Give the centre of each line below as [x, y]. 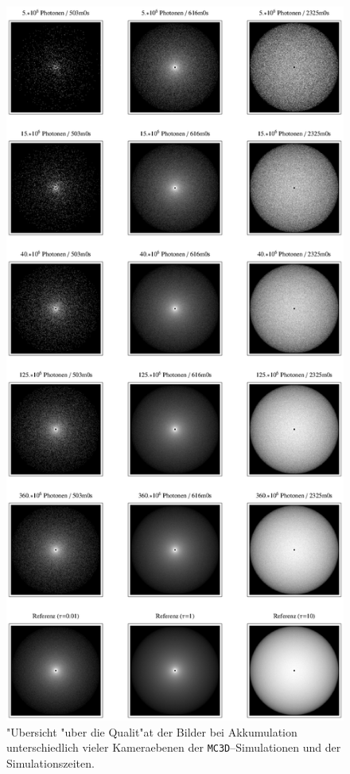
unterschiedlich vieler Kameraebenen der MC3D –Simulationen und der [174, 747]
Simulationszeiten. [51, 763]
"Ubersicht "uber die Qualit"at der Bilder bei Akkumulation [152, 731]
